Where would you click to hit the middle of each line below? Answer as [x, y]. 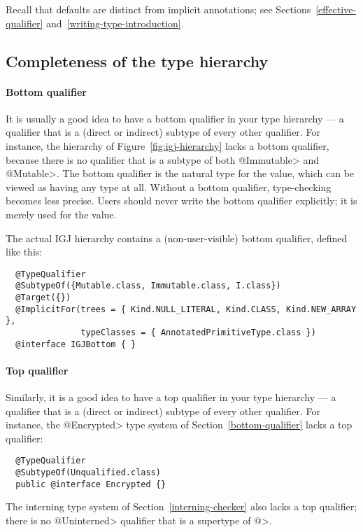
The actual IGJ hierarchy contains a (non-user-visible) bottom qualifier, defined [177, 238]
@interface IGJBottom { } [76, 344]
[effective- [336, 9]
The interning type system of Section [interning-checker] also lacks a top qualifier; [181, 506]
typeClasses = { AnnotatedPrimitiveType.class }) [198, 332]
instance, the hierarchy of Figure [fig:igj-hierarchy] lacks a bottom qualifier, [168, 145]
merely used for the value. [61, 214]
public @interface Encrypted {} [91, 484]
